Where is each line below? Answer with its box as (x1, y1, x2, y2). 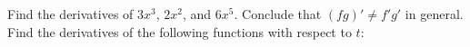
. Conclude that (234, 5, 322, 23)
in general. (405, 5, 464, 23)
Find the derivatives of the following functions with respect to (7, 22, 352, 41)
